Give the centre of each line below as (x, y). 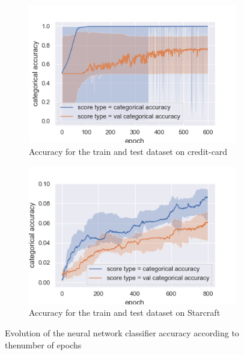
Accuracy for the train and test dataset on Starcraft (125, 313)
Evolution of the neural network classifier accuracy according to (122, 333)
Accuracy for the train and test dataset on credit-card (128, 151)
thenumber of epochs (43, 344)
